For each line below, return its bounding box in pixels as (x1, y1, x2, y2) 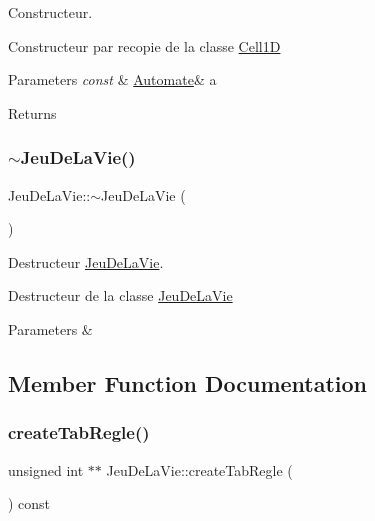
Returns (8, 102, 57, 123)
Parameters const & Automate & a (8, 69, 217, 90)
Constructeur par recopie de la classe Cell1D (8, 35, 281, 56)
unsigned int (8, 459, 84, 480)
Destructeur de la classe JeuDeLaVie (8, 285, 233, 306)
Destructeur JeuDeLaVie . (8, 251, 164, 272)
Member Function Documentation (8, 367, 368, 398)
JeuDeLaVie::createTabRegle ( (106, 459, 293, 480)
